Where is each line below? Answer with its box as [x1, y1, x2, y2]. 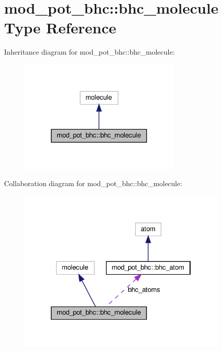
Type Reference [4, 17, 117, 38]
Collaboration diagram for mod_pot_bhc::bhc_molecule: [4, 178, 182, 189]
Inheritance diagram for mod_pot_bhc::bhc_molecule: [4, 47, 175, 57]
